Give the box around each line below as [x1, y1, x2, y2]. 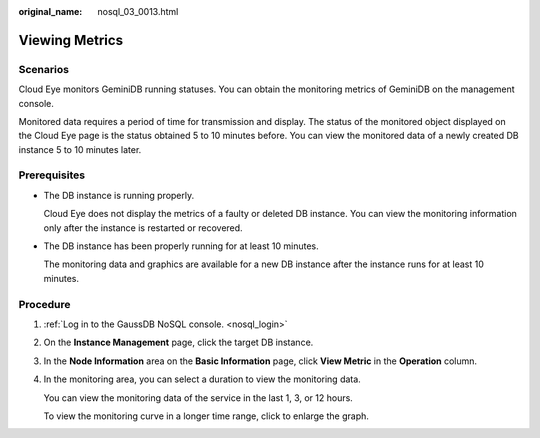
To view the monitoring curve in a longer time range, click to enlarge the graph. [43, 410, 370, 422]
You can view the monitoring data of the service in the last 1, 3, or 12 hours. [43, 391, 354, 404]
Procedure [18, 297, 71, 311]
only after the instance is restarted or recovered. [43, 221, 244, 234]
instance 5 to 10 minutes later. [18, 143, 142, 155]
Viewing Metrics [18, 31, 124, 49]
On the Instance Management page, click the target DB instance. [43, 336, 314, 349]
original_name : [18, 6, 83, 17]
